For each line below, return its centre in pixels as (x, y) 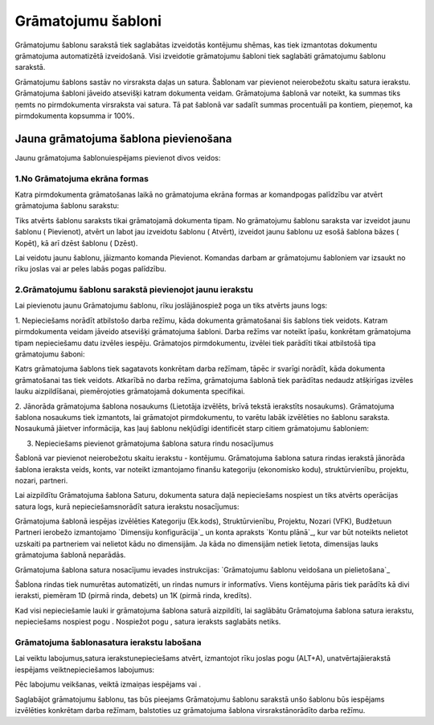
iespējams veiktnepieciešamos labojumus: (85, 670)
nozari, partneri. (41, 480)
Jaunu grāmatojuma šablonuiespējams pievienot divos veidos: (118, 157)
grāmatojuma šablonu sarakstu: (67, 206)
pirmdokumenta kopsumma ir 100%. (75, 116)
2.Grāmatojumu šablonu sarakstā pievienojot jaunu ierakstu (134, 290)
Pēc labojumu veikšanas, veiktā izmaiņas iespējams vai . (108, 684)
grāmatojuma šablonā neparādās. (70, 555)
